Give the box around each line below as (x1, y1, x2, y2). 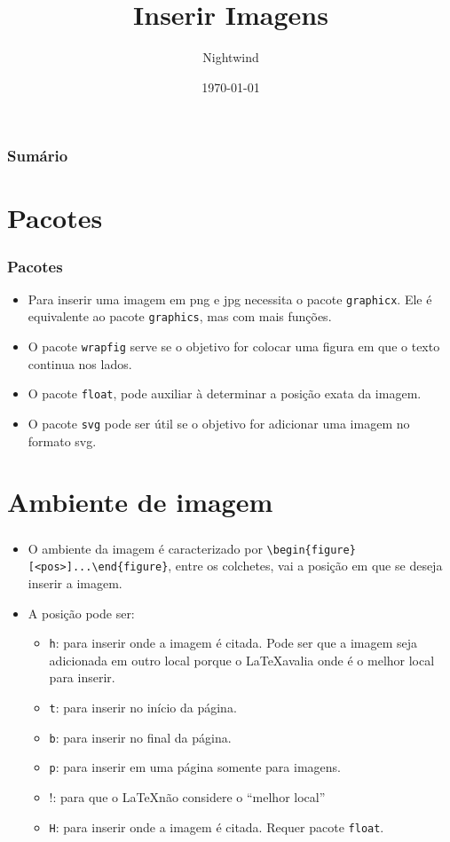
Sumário (7, 145, 68, 167)
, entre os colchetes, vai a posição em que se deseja (168, 556, 443, 575)
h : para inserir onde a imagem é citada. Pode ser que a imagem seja (49, 633, 418, 652)
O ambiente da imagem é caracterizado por (28, 539, 263, 557)
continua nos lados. (28, 354, 132, 373)
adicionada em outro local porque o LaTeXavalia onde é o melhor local (49, 650, 435, 669)
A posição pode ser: (28, 603, 135, 622)
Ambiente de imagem (7, 484, 273, 520)
